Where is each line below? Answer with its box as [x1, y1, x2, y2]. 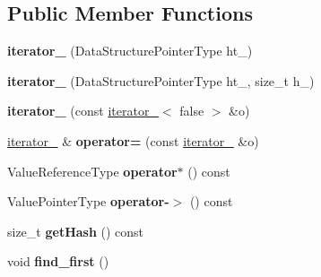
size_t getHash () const [7, 221, 144, 240]
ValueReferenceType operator [7, 161, 178, 180]
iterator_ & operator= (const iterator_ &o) [7, 131, 259, 150]
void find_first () [7, 252, 109, 271]
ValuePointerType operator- [7, 192, 169, 211]
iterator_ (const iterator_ [7, 101, 159, 120]
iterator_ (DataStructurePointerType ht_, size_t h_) [7, 71, 315, 90]
